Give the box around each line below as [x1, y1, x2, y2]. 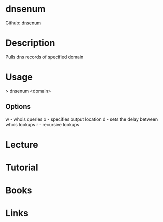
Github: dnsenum [5, 20, 41, 26]
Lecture [5, 139, 39, 150]
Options [5, 102, 31, 111]
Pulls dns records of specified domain [5, 54, 84, 60]
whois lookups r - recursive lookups [5, 121, 79, 127]
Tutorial [5, 162, 39, 173]
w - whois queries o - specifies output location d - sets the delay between [5, 116, 158, 122]
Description [5, 37, 55, 49]
